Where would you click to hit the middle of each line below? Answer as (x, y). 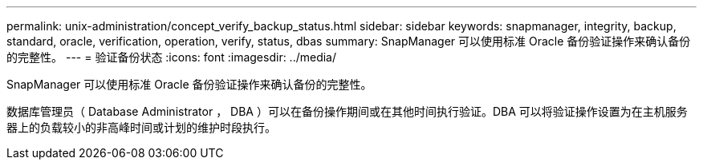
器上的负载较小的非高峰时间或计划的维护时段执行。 (141, 127)
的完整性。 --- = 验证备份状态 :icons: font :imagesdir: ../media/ (172, 57)
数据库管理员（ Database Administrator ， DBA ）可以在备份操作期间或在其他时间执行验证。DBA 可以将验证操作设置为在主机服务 (347, 111)
